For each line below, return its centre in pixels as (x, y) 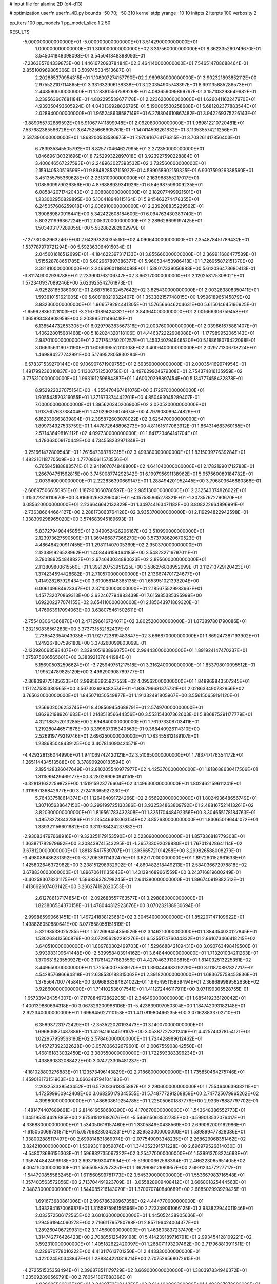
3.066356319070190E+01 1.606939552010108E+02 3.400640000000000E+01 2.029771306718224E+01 (146, 347)
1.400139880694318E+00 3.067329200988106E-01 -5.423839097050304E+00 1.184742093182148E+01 (134, 1005)
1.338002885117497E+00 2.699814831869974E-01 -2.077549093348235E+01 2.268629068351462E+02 (134, 1139)
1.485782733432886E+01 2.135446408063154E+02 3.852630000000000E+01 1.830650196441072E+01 (147, 820)
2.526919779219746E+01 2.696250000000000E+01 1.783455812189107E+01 (117, 736)
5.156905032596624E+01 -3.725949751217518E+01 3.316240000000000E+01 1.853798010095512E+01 (145, 665)
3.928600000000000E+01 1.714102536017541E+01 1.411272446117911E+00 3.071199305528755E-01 (142, 989)
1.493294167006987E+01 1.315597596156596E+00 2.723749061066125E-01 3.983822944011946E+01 (144, 1208)
